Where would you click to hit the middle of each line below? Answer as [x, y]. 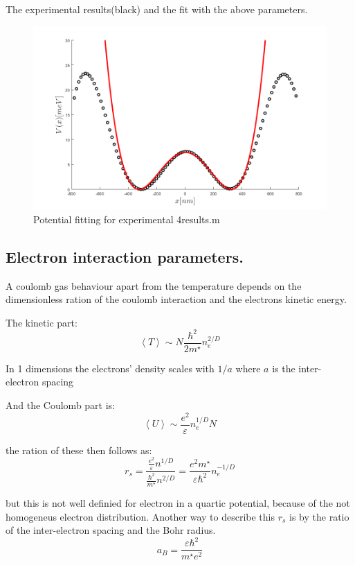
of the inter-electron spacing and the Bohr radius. [111, 530]
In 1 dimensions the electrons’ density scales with [110, 368]
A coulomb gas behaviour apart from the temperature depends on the [154, 285]
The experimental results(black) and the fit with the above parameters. [157, 9]
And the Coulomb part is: [61, 405]
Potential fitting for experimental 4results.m [127, 219]
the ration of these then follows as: [79, 450]
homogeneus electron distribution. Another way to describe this [140, 516]
